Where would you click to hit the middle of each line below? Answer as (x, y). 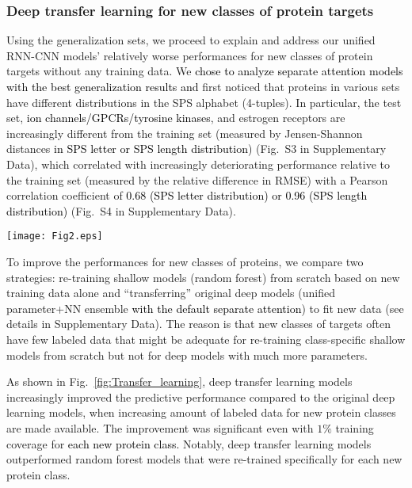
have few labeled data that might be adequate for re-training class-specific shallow (206, 339)
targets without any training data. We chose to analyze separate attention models (205, 71)
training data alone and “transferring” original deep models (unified (171, 293)
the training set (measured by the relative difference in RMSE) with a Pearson (197, 179)
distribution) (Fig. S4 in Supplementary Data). (121, 210)
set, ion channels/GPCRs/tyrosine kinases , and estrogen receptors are (176, 118)
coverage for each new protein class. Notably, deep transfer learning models (189, 443)
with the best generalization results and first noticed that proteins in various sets (203, 86)
